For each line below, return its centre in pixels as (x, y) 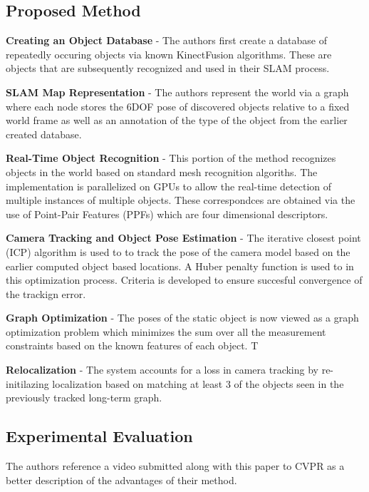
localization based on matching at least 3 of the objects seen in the (198, 383)
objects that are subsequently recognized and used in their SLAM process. (168, 68)
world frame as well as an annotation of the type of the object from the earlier (177, 120)
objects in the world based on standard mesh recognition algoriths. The (162, 171)
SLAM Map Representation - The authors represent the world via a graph (177, 92)
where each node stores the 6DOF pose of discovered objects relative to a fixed (178, 106)
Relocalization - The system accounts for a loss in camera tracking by (162, 370)
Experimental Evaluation (99, 436)
